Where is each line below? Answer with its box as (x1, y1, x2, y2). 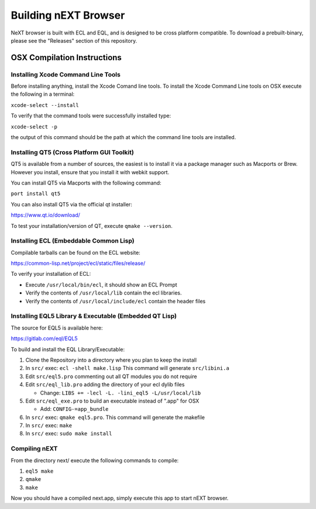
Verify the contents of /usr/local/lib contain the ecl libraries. (25, 289, 182, 296)
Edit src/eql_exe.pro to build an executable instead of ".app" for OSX (25, 397, 200, 404)
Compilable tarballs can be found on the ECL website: (11, 249, 140, 256)
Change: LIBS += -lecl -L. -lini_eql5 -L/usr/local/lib (40, 389, 201, 396)
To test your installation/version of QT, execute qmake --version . (11, 222, 173, 229)
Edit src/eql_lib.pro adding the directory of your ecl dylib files (25, 381, 185, 388)
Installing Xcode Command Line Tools (11, 70, 121, 78)
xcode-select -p (11, 123, 58, 130)
